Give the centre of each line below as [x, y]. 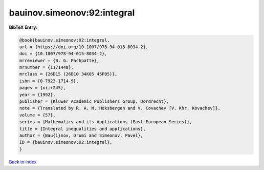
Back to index [23, 162]
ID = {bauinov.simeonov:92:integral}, [66, 142]
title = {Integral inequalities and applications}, [83, 129]
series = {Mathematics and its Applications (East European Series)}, [106, 122]
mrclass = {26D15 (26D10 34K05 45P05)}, [68, 74]
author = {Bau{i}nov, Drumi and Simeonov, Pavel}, [81, 136]
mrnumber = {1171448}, [46, 67]
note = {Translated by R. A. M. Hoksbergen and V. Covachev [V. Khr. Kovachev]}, [120, 108]
